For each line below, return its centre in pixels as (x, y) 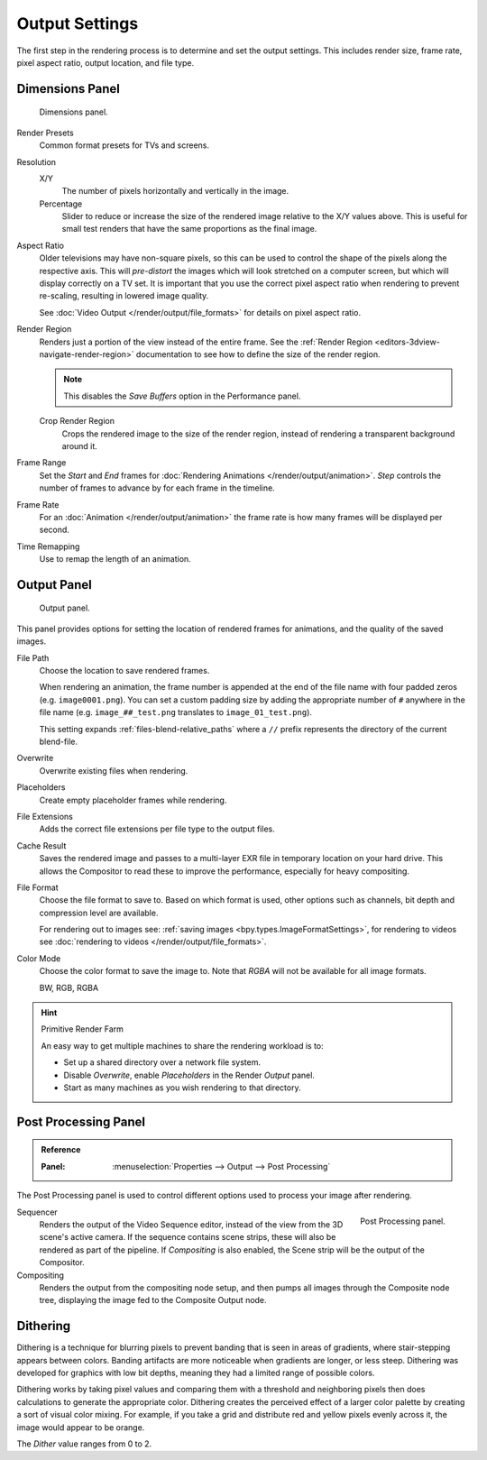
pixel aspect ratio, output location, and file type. (105, 62)
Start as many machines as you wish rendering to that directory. (182, 1088)
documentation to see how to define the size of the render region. (258, 354)
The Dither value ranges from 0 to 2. (84, 1444)
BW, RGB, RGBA (69, 987)
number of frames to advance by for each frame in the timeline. (157, 488)
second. (54, 530)
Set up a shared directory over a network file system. (162, 1062)
